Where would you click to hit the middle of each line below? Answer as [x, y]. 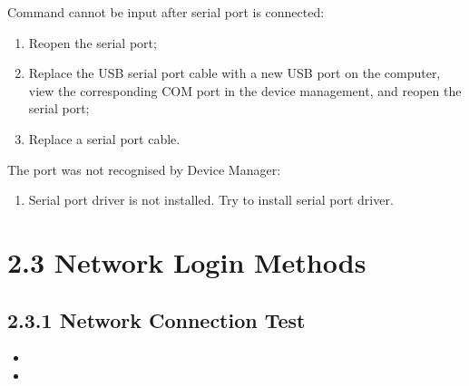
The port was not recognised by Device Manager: [144, 169]
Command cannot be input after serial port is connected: [166, 12]
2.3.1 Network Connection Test [156, 319]
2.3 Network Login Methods [187, 261]
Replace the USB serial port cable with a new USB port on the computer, [234, 73]
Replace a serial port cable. [104, 138]
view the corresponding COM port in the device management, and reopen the [245, 90]
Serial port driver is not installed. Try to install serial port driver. [211, 200]
